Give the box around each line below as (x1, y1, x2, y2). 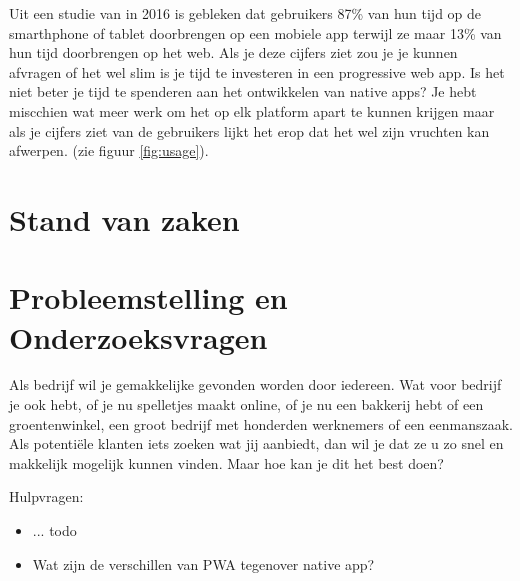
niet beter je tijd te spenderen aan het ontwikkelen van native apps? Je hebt (9, 81, 477, 102)
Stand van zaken (9, 198, 240, 239)
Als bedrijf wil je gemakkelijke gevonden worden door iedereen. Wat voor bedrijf (9, 374, 502, 395)
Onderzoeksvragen (9, 316, 268, 357)
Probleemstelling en (9, 277, 288, 318)
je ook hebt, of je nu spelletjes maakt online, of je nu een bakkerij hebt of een (9, 394, 484, 415)
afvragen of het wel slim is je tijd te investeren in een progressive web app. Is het (9, 61, 505, 82)
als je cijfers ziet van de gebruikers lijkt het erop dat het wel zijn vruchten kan (9, 120, 490, 141)
